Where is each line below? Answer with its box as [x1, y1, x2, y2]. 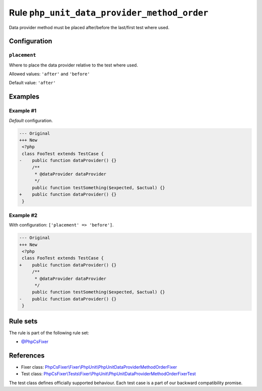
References [9, 351, 45, 359]
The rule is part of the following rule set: [9, 330, 89, 336]
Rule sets [9, 317, 38, 325]
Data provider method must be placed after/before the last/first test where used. [9, 24, 170, 30]
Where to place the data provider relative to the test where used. [9, 62, 138, 68]
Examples [9, 93, 40, 101]
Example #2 [9, 212, 38, 218]
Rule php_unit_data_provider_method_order [9, 7, 209, 18]
